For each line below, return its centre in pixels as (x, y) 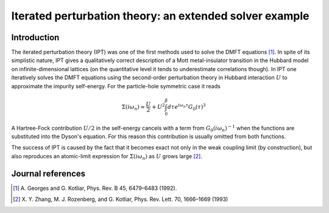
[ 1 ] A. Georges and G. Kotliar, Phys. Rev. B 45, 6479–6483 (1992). (95, 188)
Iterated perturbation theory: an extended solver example (161, 16)
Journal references (48, 173)
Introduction (35, 37)
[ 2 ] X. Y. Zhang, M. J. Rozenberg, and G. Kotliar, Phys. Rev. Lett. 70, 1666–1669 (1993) (121, 199)
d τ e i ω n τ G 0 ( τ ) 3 (187, 107)
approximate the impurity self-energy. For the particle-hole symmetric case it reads (116, 86)
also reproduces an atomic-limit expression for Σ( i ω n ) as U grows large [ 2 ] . (107, 157)
